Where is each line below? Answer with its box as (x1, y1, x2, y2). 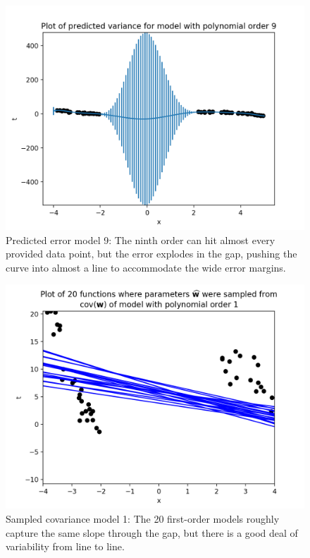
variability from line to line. (6, 539, 125, 554)
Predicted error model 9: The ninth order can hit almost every (6, 232, 275, 247)
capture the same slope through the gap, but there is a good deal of (6, 525, 298, 540)
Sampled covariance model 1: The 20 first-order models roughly (6, 511, 280, 526)
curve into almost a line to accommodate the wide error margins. (6, 260, 286, 274)
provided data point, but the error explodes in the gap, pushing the (6, 246, 297, 261)
